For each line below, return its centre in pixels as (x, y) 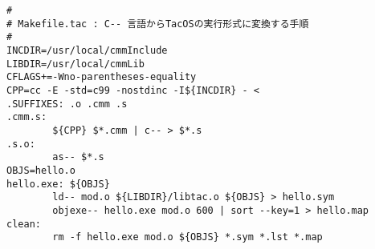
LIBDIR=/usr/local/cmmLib (75, 64)
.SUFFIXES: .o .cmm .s (67, 104)
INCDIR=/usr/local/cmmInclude (87, 50)
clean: (24, 224)
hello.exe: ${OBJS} (58, 184)
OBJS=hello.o (41, 170)
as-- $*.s (78, 157)
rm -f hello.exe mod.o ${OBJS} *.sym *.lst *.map (187, 237)
